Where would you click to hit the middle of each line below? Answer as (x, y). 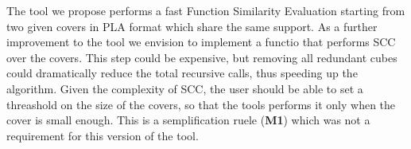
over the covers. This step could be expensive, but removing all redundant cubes (202, 57)
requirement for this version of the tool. (103, 135)
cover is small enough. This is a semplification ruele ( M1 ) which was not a (188, 120)
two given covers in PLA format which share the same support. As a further (192, 26)
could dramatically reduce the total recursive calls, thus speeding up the (182, 73)
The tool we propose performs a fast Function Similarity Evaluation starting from (206, 10)
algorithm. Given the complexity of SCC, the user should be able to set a (185, 88)
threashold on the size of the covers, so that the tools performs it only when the (201, 104)
